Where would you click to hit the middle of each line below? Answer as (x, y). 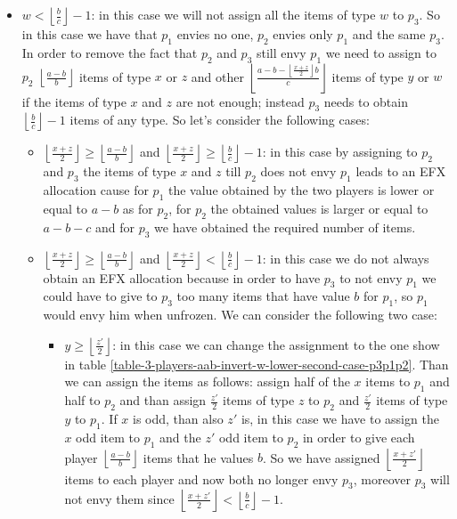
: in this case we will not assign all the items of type (233, 14)
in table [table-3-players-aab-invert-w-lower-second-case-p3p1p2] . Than (257, 364)
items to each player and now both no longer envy (201, 478)
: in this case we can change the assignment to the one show (276, 344)
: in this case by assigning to (340, 152)
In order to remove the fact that (110, 52)
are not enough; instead (240, 101)
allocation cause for (96, 190)
